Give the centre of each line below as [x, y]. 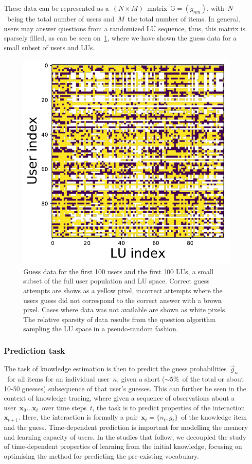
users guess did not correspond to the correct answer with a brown [123, 300]
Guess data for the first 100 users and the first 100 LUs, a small [118, 271]
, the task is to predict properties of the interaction [169, 407]
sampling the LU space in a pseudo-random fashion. [101, 329]
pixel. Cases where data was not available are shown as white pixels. [125, 310]
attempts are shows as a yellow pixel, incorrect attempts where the [123, 291]
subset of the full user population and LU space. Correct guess [117, 281]
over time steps [64, 407]
